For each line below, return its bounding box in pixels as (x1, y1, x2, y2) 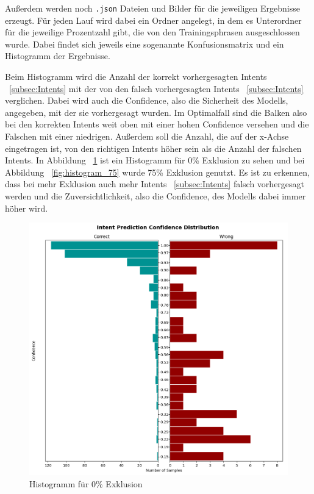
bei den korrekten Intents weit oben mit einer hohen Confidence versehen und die (5, 118, 309, 131)
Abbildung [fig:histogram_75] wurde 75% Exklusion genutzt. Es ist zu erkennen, (5, 165, 310, 178)
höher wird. (5, 201, 48, 214)
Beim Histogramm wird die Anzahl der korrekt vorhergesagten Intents (5, 70, 267, 83)
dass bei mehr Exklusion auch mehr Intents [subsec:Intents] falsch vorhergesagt (5, 177, 305, 190)
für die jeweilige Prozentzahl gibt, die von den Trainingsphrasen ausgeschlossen (5, 26, 300, 38)
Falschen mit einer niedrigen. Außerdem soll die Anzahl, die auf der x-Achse (5, 130, 289, 142)
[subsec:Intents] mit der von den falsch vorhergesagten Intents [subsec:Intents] (9, 82, 304, 95)
